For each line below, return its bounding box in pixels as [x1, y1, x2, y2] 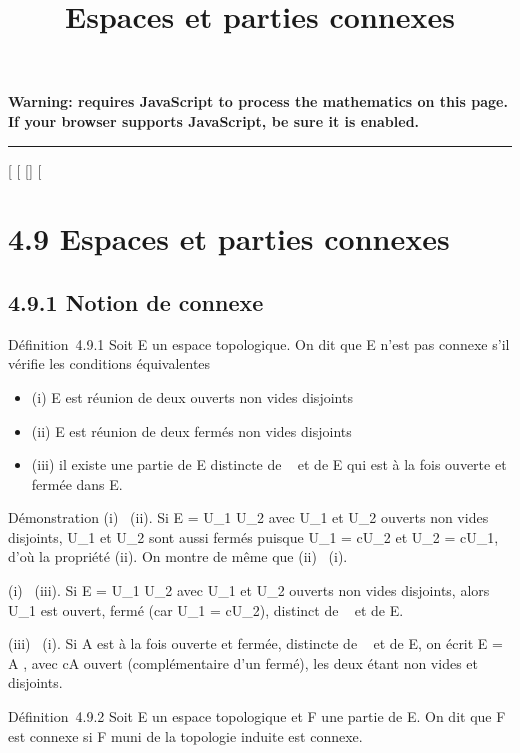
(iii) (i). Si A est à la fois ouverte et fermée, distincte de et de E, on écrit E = [8, 633, 503, 654]
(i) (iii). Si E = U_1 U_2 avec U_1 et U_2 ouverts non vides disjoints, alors [8, 580, 490, 601]
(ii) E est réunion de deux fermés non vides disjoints [31, 420, 352, 441]
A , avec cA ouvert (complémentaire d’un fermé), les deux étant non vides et [8, 652, 478, 673]
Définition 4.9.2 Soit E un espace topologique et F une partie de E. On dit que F [8, 706, 506, 727]
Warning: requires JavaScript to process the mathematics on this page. [8, 91, 508, 112]
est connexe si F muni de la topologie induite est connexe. [8, 725, 363, 746]
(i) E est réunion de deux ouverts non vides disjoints [31, 386, 353, 407]
